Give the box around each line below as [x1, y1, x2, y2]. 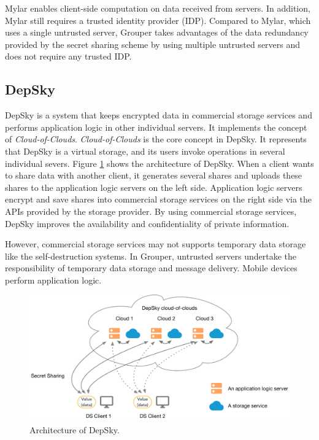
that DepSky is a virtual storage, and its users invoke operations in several [5, 144, 285, 157]
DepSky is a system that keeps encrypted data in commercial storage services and [5, 109, 312, 122]
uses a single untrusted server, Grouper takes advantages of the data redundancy [5, 26, 309, 39]
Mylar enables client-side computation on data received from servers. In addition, [5, 2, 310, 14]
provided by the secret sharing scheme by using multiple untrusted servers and [5, 37, 301, 50]
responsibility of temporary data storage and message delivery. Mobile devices [5, 261, 298, 274]
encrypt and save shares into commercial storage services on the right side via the [5, 193, 312, 206]
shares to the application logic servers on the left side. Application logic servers [5, 180, 302, 193]
